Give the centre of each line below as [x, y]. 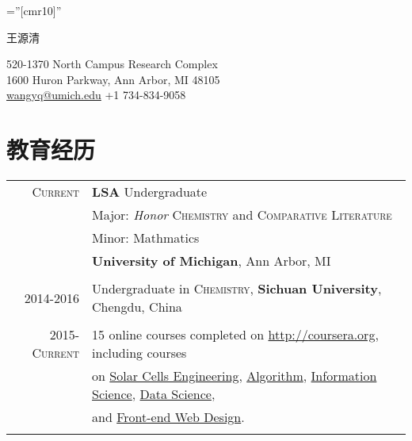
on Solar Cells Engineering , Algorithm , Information [235, 376]
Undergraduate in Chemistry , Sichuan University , [237, 289]
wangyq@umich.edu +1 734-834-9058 [96, 95]
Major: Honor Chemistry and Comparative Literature [242, 215]
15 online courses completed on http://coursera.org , [235, 335]
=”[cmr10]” [34, 10]
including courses [139, 353]
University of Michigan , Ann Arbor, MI [212, 261]
